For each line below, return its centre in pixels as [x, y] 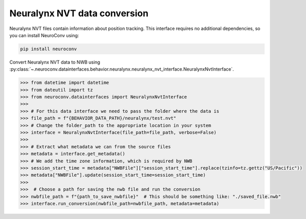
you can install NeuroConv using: [44, 35]
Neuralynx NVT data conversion [79, 13]
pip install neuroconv [48, 49]
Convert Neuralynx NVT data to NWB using [55, 62]
